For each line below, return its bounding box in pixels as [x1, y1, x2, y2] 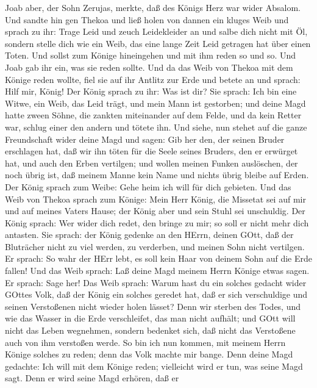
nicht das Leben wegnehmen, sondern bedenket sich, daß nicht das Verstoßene [5, 324, 296, 337]
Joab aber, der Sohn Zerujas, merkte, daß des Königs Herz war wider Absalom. [5, 1, 301, 13]
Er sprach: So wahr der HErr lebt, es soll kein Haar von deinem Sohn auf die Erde [5, 252, 312, 265]
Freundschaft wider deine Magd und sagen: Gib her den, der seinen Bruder [5, 132, 285, 145]
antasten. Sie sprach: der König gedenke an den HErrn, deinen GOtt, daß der [5, 228, 294, 241]
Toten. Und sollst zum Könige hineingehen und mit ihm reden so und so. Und [5, 49, 296, 62]
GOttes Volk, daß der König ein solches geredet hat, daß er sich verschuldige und [5, 288, 308, 301]
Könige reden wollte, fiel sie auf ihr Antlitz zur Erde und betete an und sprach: [5, 73, 301, 85]
